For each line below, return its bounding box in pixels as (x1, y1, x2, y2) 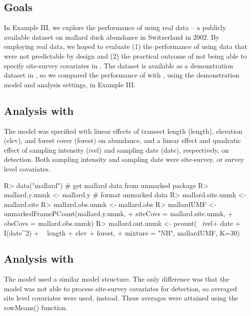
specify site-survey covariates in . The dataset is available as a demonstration (4, 60, 234, 70)
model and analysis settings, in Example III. (4, 79, 136, 89)
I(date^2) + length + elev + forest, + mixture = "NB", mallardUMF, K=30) (4, 227, 240, 237)
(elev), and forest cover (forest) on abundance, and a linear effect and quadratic (4, 135, 241, 145)
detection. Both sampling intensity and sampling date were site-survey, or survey (4, 154, 244, 164)
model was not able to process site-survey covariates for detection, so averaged (4, 283, 237, 293)
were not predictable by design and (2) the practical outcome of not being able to (4, 50, 247, 61)
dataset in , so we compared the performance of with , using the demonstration (4, 70, 240, 80)
